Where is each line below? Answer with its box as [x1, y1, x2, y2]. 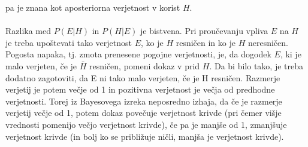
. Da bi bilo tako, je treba [209, 59, 303, 72]
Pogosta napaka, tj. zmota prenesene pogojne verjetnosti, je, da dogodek [5, 48, 271, 60]
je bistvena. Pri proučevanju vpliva [140, 24, 268, 37]
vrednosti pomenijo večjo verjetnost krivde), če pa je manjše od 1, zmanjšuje [5, 118, 287, 130]
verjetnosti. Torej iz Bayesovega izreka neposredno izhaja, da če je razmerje [5, 94, 282, 107]
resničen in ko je [176, 36, 235, 48]
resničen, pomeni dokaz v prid [89, 59, 200, 72]
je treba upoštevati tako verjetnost [5, 36, 132, 48]
